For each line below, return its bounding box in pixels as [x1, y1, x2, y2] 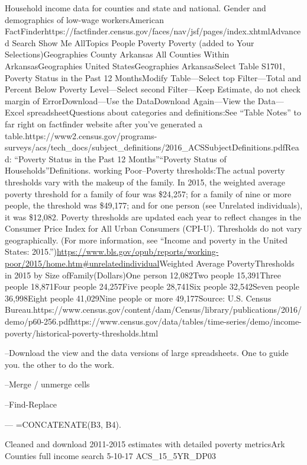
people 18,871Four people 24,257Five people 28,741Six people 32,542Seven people [5, 280, 299, 293]
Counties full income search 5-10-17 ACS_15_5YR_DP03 [5, 449, 216, 461]
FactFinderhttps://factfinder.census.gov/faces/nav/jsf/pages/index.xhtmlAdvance [5, 25, 301, 37]
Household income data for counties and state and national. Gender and [5, 2, 266, 14]
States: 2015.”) [5, 245, 57, 258]
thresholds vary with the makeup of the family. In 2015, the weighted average [5, 175, 285, 188]
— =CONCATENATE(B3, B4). [5, 418, 121, 430]
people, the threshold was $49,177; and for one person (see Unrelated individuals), [5, 199, 303, 211]
